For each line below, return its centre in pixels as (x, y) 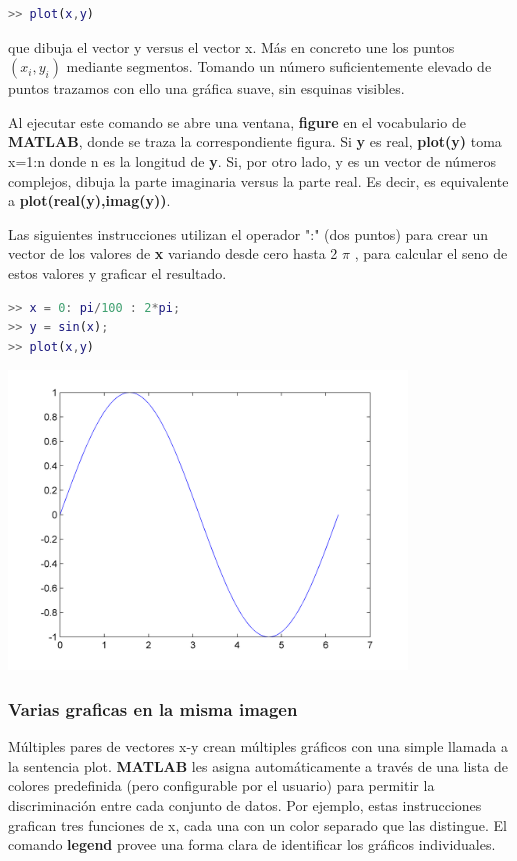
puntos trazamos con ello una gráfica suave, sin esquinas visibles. (206, 88)
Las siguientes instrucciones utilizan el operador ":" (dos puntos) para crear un (248, 233)
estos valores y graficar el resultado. (117, 272)
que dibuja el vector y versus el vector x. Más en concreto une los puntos (231, 46)
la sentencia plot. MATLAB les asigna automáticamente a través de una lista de (258, 765)
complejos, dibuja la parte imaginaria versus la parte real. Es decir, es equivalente (258, 180)
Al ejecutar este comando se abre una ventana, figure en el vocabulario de (237, 121)
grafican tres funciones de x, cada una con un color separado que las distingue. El (257, 824)
